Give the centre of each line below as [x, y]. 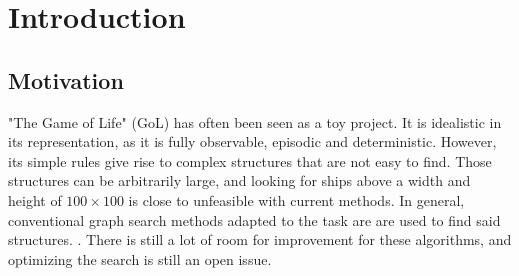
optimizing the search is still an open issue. [140, 258]
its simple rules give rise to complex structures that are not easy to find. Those [250, 160]
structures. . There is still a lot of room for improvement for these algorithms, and [260, 239]
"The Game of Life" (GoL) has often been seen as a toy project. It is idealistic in [255, 121]
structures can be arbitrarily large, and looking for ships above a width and [239, 180]
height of [35, 199]
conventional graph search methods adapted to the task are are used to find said [254, 219]
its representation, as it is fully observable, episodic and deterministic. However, [252, 141]
